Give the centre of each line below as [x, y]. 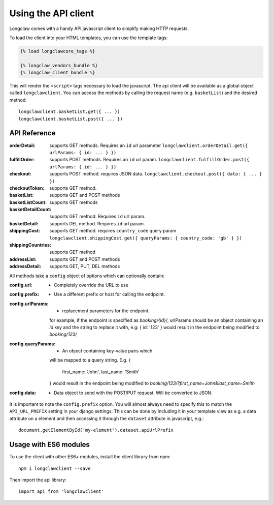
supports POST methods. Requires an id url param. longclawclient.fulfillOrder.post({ [149, 160]
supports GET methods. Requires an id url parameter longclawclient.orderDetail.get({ [149, 145]
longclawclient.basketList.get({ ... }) [69, 112]
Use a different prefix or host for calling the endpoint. [109, 294]
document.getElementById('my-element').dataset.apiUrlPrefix [96, 430]
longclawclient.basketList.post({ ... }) [71, 119]
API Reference [32, 133]
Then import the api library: [38, 480]
